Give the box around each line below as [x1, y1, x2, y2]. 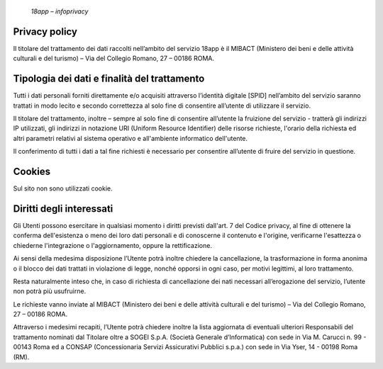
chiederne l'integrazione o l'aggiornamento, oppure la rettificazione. [13, 241, 213, 249]
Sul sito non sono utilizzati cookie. [13, 184, 113, 193]
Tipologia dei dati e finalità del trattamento [13, 73, 205, 85]
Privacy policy [13, 25, 78, 38]
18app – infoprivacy [30, 7, 89, 16]
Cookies [13, 165, 51, 177]
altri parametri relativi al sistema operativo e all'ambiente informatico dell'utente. [13, 134, 248, 142]
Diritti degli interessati [13, 203, 113, 215]
